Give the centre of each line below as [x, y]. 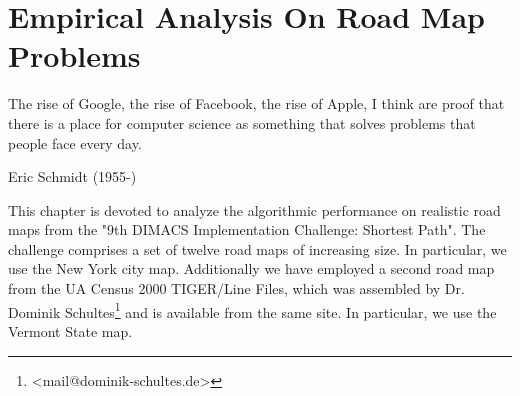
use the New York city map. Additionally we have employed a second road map [251, 268]
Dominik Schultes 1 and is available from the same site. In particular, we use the [252, 310]
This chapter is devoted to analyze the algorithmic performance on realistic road [254, 209]
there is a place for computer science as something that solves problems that [242, 122]
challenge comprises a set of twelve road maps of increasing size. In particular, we [257, 248]
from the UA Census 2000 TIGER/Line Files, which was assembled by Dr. [236, 288]
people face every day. [75, 142]
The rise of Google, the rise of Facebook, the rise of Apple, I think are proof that [256, 103]
